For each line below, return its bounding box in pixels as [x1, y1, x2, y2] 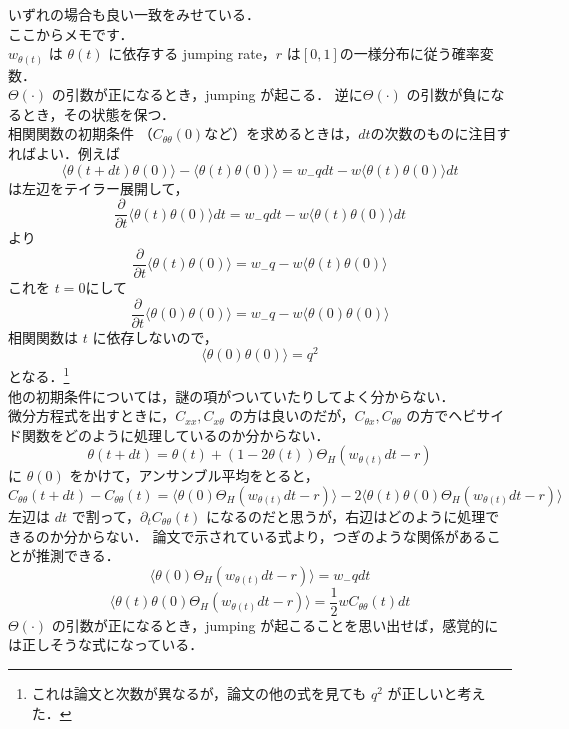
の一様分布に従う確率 [339, 43, 480, 64]
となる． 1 [8, 363, 70, 386]
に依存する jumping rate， [108, 43, 276, 64]
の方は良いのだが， [229, 405, 355, 426]
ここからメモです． [8, 23, 134, 44]
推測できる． [35, 545, 120, 566]
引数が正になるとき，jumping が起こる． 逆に [65, 84, 363, 105]
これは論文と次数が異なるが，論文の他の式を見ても [31, 682, 367, 703]
